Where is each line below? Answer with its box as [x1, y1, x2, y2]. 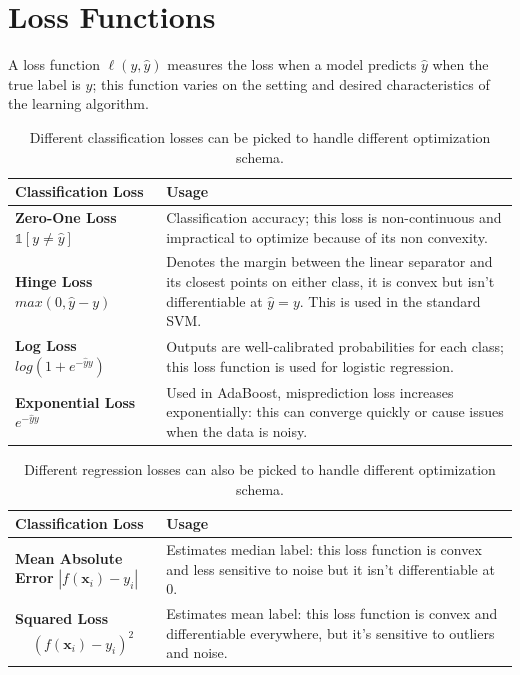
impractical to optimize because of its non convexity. [166, 226, 488, 247]
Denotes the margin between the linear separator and [166, 251, 493, 272]
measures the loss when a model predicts [167, 54, 417, 75]
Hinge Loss [15, 270, 93, 291]
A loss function [8, 54, 100, 75]
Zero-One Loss [15, 206, 117, 227]
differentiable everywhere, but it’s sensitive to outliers [166, 622, 495, 643]
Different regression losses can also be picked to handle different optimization [24, 459, 496, 480]
